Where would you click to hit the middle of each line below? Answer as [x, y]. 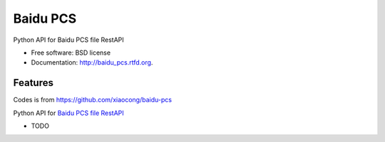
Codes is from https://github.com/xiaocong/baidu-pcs [93, 100]
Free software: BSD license [71, 53]
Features [33, 83]
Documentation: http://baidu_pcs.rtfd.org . [92, 62]
